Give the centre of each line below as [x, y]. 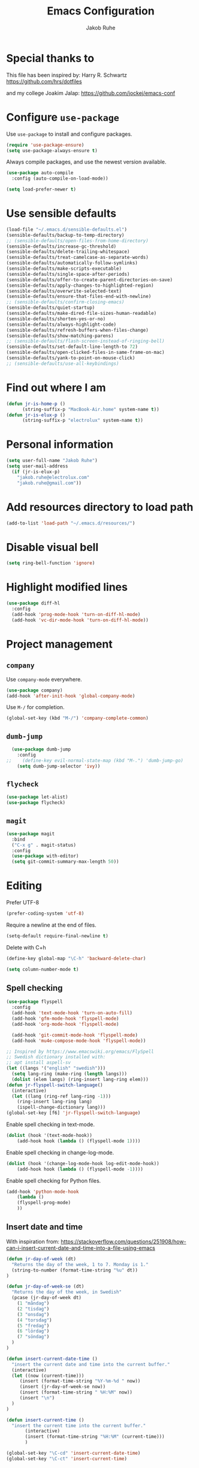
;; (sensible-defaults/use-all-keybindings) [63, 364]
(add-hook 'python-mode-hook [43, 1192]
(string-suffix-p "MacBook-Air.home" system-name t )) [91, 409]
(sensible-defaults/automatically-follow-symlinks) [72, 263]
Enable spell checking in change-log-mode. [60, 1153]
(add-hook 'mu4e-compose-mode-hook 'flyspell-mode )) [79, 1041]
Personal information [60, 444]
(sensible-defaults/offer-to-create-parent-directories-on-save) [89, 280]
